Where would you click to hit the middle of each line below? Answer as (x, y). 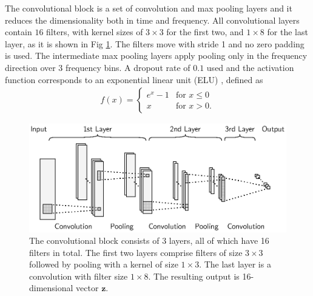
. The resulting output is (194, 276)
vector (87, 288)
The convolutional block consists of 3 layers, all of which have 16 (149, 240)
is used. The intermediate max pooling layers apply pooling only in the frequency (156, 55)
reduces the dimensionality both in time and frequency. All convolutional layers (152, 20)
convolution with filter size (79, 276)
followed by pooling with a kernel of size (104, 264)
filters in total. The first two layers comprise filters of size (136, 252)
